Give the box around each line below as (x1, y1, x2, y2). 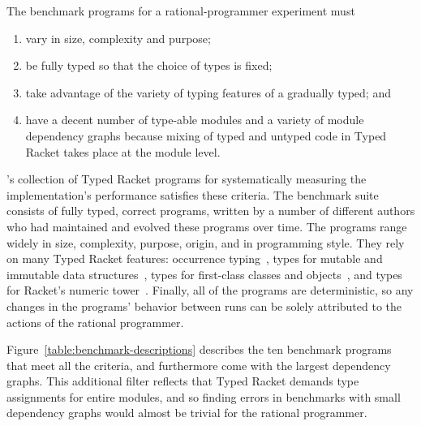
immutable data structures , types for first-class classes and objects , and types (6, 265, 402, 282)
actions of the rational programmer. (6, 313, 184, 330)
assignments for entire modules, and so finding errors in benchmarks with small (6, 388, 401, 405)
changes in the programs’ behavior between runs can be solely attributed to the (6, 297, 402, 314)
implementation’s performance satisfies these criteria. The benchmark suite (6, 186, 379, 203)
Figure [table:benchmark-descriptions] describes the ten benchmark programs (6, 341, 392, 358)
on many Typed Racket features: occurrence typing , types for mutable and (6, 250, 383, 267)
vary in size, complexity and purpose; (25, 29, 211, 46)
